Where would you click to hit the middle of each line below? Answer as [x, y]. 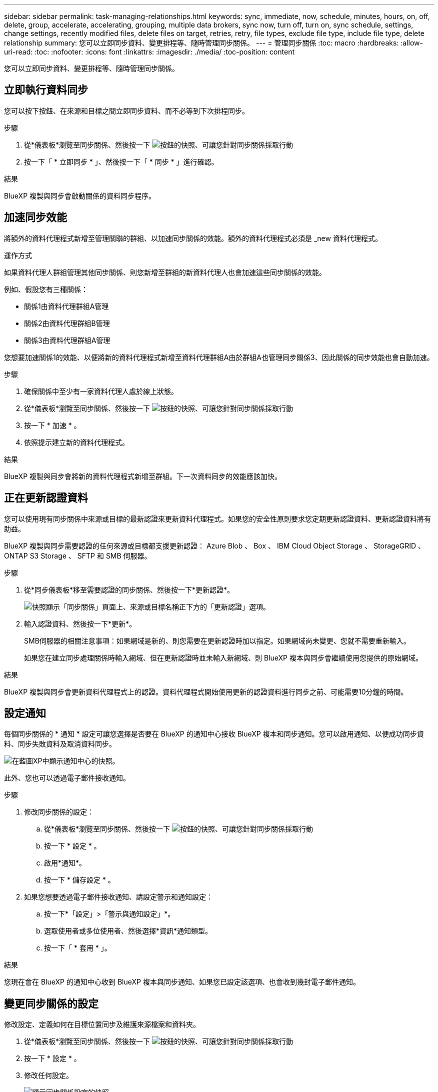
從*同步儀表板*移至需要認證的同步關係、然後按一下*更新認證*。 [129, 589]
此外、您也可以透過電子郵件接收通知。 [67, 778]
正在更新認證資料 [46, 498]
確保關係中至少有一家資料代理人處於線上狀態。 [101, 391]
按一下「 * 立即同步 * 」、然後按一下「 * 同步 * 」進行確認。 [121, 161]
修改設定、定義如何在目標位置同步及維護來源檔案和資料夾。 [102, 1024]
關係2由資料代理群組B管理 [67, 323]
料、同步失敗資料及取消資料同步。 [60, 744]
